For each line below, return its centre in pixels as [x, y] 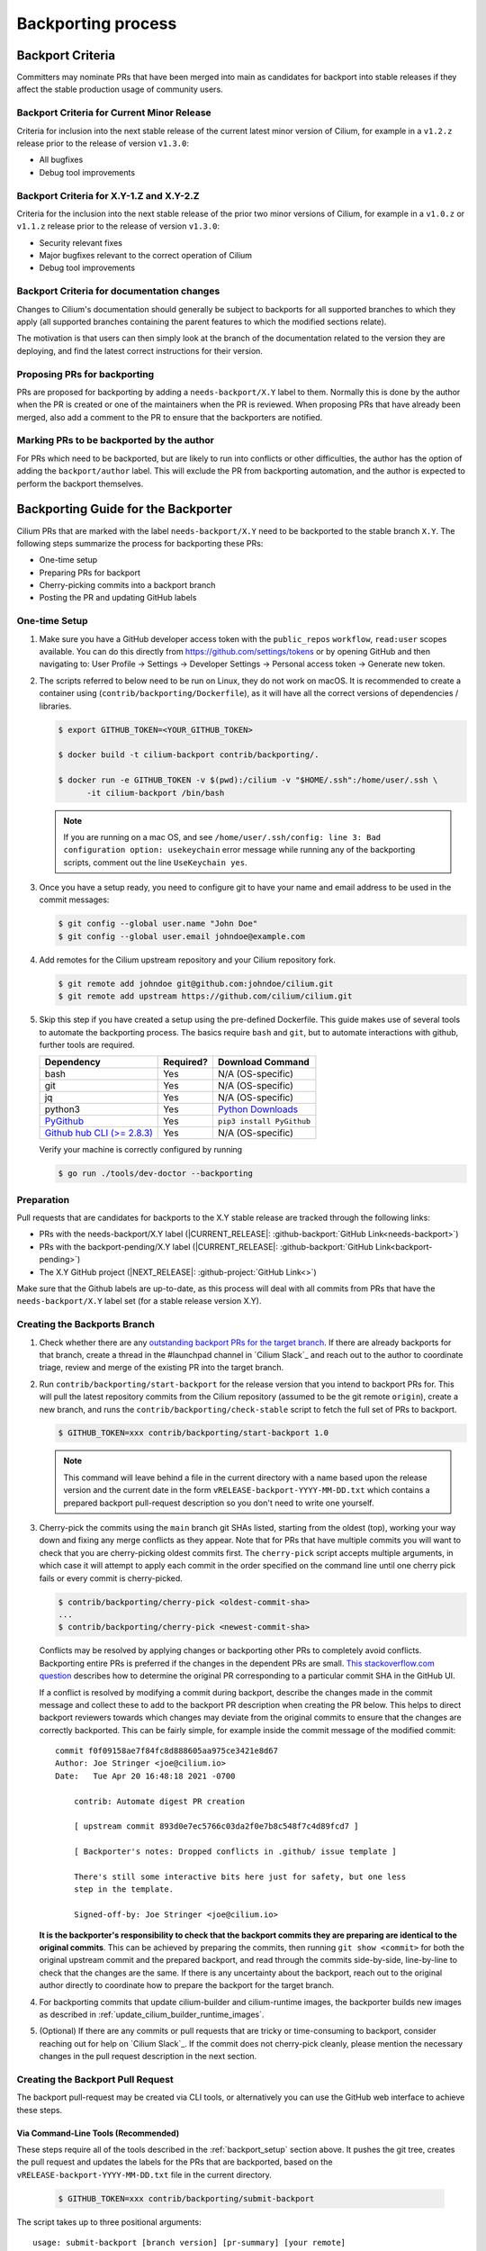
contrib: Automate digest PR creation [159, 1801]
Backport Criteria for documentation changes [118, 291]
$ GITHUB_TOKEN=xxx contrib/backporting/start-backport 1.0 [193, 1433]
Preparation [43, 1199]
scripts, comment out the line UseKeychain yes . [155, 862]
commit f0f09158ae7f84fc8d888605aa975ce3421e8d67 [167, 1751]
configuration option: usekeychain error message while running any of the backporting [239, 850]
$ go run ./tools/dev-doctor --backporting [156, 1174]
